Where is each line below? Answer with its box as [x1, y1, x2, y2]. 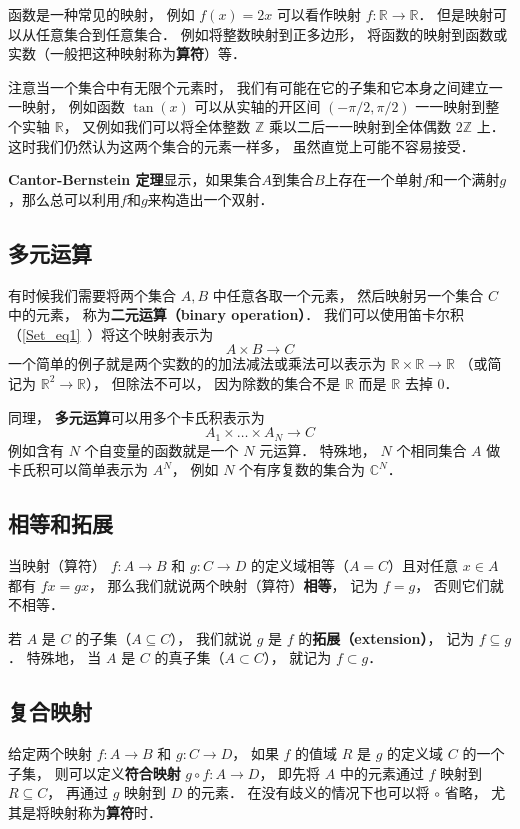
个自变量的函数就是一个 [84, 439, 239, 460]
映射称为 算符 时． [49, 801, 162, 822]
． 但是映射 [418, 4, 494, 24]
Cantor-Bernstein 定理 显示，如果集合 [8, 169, 262, 190]
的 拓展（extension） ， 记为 [298, 627, 475, 648]
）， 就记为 [263, 647, 332, 668]
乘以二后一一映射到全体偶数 [268, 115, 451, 136]
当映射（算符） [8, 554, 106, 575]
